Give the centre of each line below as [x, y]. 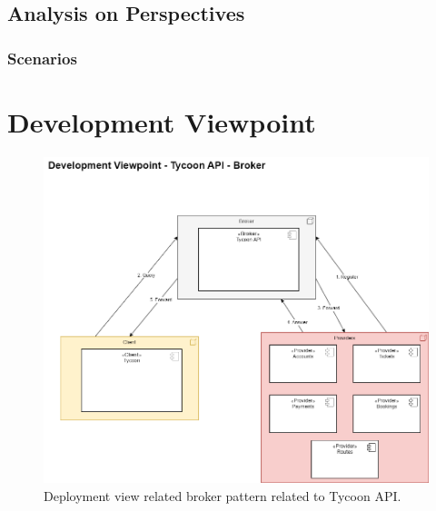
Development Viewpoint [162, 121]
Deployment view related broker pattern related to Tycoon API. [223, 495]
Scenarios [42, 58]
